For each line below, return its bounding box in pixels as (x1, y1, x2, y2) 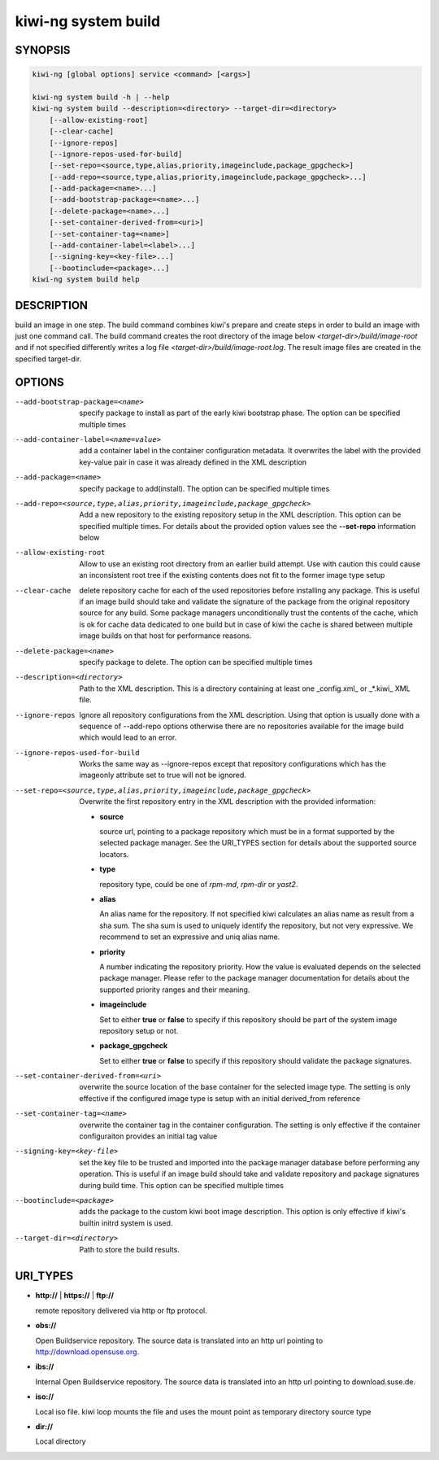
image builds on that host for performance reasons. (79, 631, 252, 640)
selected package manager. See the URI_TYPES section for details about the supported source (99, 838, 417, 848)
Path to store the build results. (79, 1244, 180, 1254)
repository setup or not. (99, 1025, 179, 1035)
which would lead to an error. (79, 732, 177, 742)
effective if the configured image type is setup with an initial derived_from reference (79, 1093, 361, 1103)
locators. (99, 849, 129, 859)
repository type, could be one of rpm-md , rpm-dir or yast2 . (99, 879, 298, 889)
